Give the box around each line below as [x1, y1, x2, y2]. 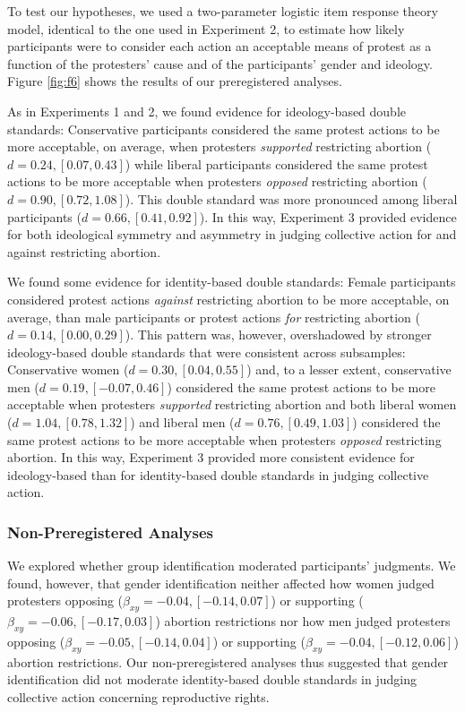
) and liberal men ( [130, 413, 235, 432]
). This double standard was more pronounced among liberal [125, 189, 458, 208]
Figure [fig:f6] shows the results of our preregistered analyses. [7, 72, 342, 90]
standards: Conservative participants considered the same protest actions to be [7, 119, 440, 138]
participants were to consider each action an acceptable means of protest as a [7, 37, 432, 56]
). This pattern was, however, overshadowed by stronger [125, 325, 432, 344]
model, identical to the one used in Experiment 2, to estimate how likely [7, 19, 405, 38]
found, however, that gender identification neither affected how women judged [7, 573, 435, 592]
